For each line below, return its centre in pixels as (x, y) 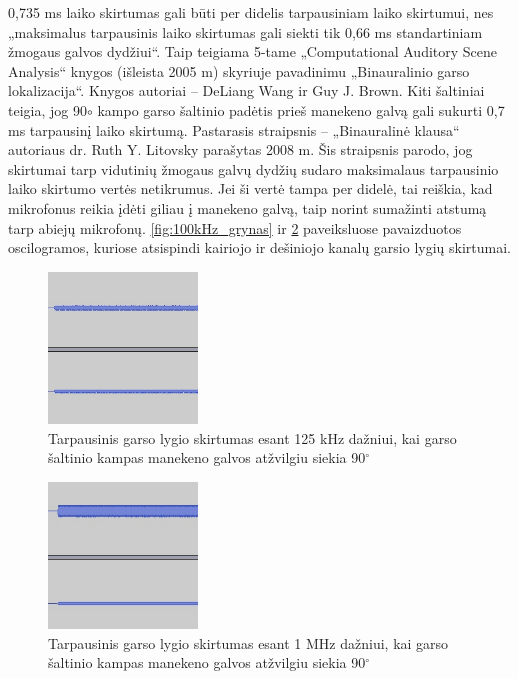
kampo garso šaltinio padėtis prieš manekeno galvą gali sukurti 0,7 (301, 109)
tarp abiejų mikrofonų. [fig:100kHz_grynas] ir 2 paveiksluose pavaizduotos (235, 227)
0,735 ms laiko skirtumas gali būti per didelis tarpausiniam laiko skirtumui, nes (251, 12)
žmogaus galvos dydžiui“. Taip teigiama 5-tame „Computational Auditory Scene (253, 51)
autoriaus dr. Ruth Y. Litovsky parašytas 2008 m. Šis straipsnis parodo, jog (240, 149)
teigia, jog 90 (47, 109)
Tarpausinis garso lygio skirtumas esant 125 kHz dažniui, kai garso (252, 437)
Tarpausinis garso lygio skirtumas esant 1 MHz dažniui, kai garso (248, 642)
